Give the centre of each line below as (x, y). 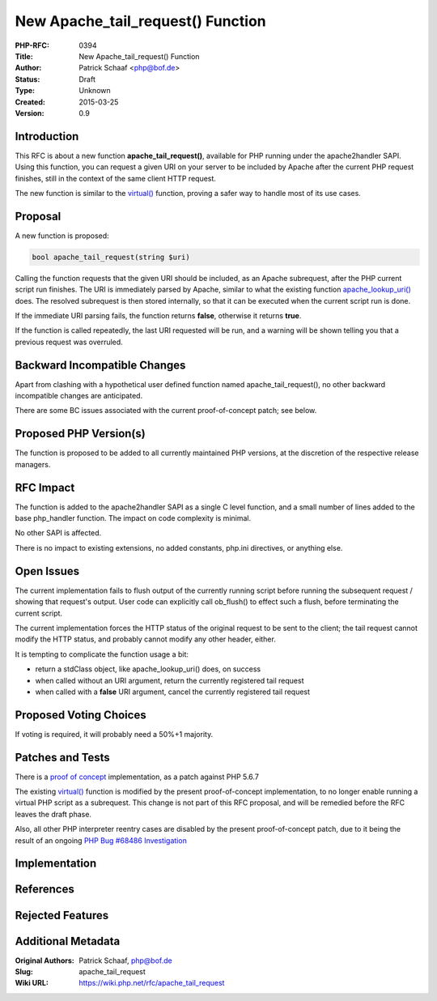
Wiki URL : (32, 983)
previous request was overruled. (69, 342)
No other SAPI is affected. (58, 533)
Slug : (24, 971)
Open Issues (47, 571)
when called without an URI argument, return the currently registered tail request (170, 680)
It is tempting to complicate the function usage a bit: (102, 654)
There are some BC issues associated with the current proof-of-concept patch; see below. (166, 411)
